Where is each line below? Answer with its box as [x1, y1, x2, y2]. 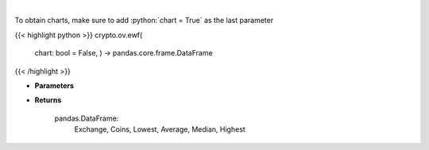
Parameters [34, 80, 75, 90]
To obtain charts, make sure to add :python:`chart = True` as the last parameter [14, 16, 274, 25]
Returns [34, 95, 62, 105]
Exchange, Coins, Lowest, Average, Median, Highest [74, 125, 245, 134]
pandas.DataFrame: [54, 113, 119, 123]
